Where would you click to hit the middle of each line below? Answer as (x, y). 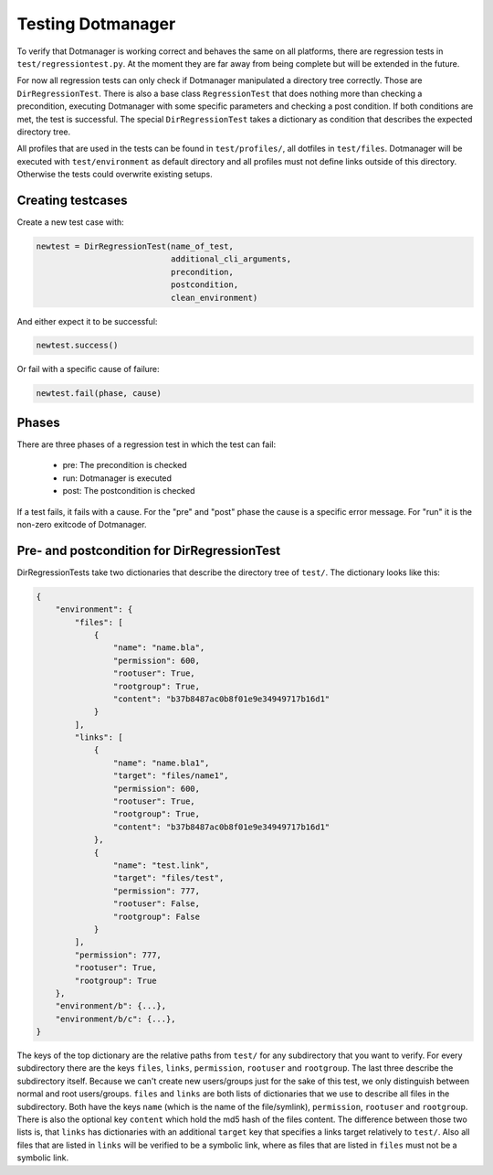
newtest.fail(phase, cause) (99, 394)
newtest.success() (77, 346)
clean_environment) (214, 298)
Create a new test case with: (71, 222)
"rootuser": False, (157, 904)
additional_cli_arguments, (231, 259)
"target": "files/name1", (171, 776)
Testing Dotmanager (96, 24)
